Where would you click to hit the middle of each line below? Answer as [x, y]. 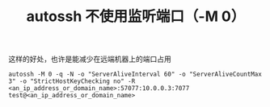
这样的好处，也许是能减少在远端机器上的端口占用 [90, 59]
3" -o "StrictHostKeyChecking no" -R [72, 81]
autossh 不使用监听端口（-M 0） [136, 16]
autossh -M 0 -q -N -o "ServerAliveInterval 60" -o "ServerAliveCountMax [135, 74]
